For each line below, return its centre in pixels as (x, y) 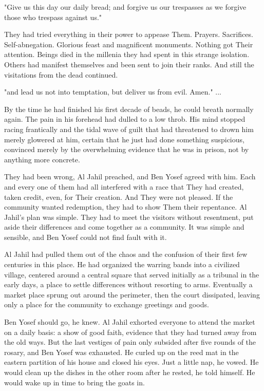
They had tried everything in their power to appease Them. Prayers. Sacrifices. (129, 34)
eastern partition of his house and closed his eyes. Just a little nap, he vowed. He (131, 362)
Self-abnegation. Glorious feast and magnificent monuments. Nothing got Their (129, 44)
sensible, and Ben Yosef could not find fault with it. (86, 237)
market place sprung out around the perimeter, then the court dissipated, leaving (132, 294)
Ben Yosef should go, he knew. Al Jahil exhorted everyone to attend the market (130, 322)
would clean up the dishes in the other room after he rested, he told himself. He (130, 372)
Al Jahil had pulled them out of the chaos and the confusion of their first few (126, 254)
